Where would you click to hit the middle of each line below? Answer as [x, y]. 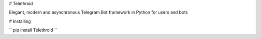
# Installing [20, 21]
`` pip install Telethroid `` [33, 30]
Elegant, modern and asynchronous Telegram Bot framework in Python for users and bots [98, 13]
